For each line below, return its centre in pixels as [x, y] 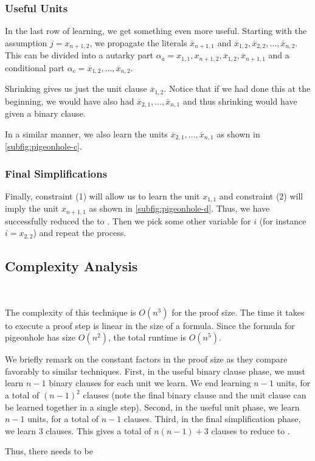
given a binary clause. [45, 113]
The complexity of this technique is [71, 312]
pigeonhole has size [40, 337]
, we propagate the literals [138, 42]
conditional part [35, 67]
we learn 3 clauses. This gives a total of [78, 430]
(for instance [283, 220]
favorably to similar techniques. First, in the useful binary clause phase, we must [155, 371]
